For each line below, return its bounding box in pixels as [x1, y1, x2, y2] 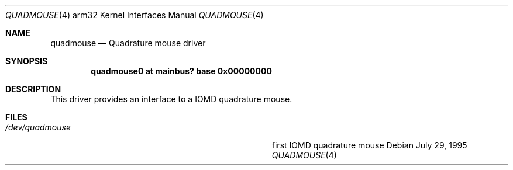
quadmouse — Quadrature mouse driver [50, 38, 206, 48]
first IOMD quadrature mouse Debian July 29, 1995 [271, 140, 467, 150]
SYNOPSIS [5, 56, 48, 66]
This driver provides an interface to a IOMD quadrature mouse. [50, 94, 292, 104]
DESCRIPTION [5, 84, 61, 94]
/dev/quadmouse [5, 122, 71, 132]
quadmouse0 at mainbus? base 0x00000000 [91, 66, 272, 76]
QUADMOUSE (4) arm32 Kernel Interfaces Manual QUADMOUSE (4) [5, 10, 264, 20]
